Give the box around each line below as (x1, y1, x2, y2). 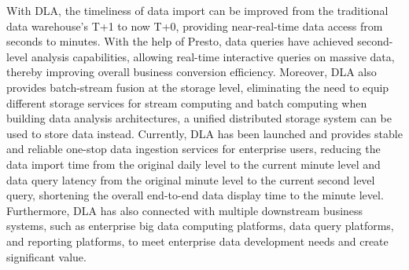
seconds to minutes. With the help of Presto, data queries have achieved (6, 33, 354, 49)
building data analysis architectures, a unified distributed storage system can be (6, 110, 392, 126)
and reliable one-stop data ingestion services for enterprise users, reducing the (6, 140, 381, 157)
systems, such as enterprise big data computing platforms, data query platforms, (6, 217, 394, 234)
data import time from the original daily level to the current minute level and (6, 155, 381, 172)
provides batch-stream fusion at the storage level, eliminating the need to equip (6, 78, 389, 95)
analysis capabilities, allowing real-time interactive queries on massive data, (31, 48, 395, 64)
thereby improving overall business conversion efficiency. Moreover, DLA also (6, 64, 377, 80)
